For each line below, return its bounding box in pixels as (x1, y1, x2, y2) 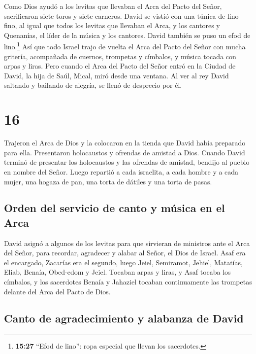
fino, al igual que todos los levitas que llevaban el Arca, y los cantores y (4, 20, 220, 31)
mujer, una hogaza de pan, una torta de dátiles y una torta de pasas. (4, 176, 212, 186)
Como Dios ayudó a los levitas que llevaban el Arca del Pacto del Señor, (4, 1, 222, 11)
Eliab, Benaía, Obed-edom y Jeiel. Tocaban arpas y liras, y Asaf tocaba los (4, 267, 231, 277)
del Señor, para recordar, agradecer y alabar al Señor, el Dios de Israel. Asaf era (4, 248, 246, 258)
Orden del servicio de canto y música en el (4, 200, 225, 215)
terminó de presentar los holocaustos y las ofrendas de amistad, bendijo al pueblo (4, 157, 250, 167)
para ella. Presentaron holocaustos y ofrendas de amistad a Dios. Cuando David (4, 147, 245, 157)
